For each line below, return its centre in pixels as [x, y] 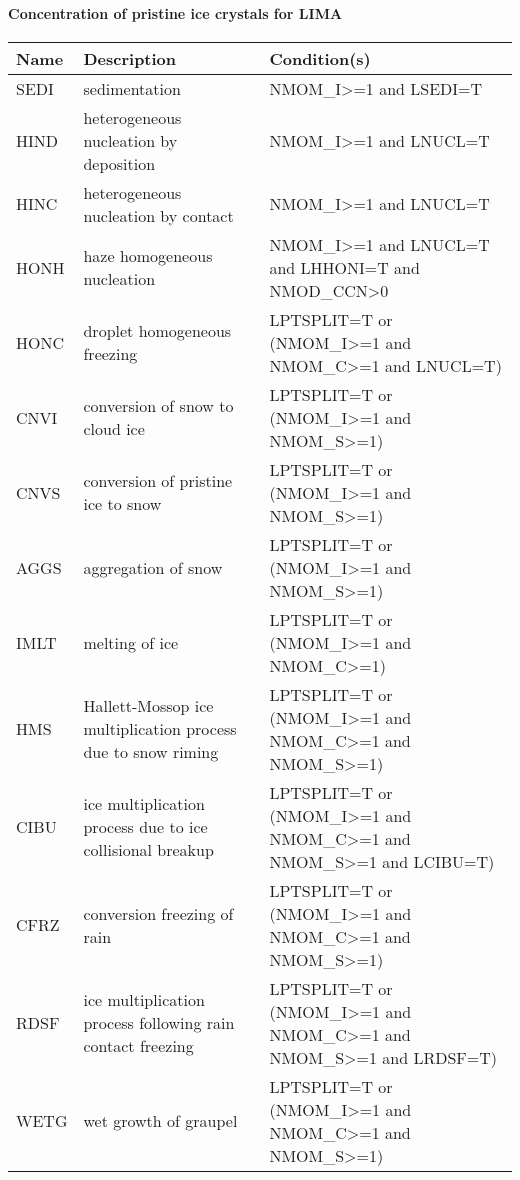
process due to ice [145, 827]
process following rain [159, 1023]
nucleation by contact [158, 215]
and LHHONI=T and [344, 267]
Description [130, 58]
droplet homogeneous [157, 331]
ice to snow [122, 504]
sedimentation [132, 88]
